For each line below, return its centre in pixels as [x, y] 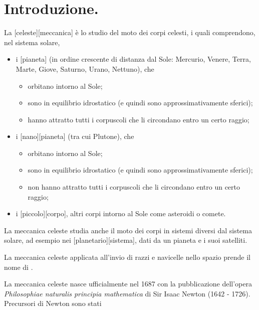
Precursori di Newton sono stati [53, 303]
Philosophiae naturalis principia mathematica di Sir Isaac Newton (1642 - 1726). [127, 293]
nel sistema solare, [32, 42]
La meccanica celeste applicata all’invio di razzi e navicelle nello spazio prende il [127, 257]
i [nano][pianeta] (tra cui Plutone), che [75, 136]
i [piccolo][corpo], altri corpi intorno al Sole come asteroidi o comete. [121, 213]
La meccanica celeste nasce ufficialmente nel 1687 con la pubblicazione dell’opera [128, 284]
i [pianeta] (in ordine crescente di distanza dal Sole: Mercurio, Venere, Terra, [133, 59]
